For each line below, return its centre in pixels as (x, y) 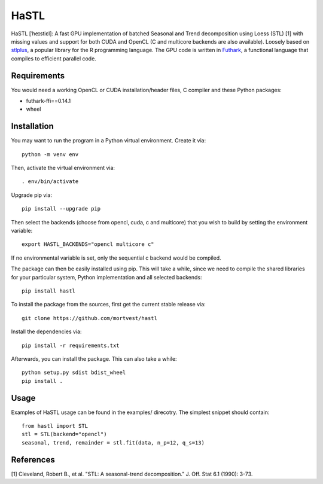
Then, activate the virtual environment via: (63, 168)
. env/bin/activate (50, 182)
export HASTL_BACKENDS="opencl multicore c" (88, 244)
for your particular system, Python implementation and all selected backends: (106, 277)
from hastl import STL (55, 426)
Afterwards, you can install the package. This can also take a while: (94, 358)
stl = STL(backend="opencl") (64, 434)
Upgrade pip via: (32, 195)
